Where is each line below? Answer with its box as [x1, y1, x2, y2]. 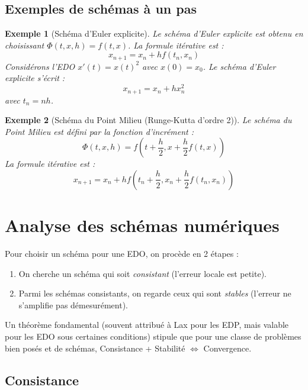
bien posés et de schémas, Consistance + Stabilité [5, 341, 185, 354]
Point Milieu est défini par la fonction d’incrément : [5, 125, 194, 137]
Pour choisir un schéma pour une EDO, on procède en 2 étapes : [5, 247, 239, 260]
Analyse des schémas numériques [5, 213, 280, 237]
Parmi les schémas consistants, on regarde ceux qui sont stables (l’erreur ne [18, 287, 291, 299]
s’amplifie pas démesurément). [18, 298, 128, 311]
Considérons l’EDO [5, 60, 75, 72]
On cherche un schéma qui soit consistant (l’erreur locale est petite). [18, 267, 267, 279]
